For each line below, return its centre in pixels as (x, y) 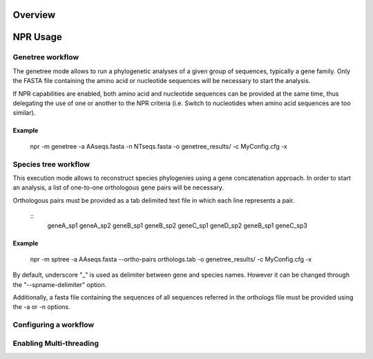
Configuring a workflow (54, 325)
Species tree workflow (51, 164)
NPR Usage (37, 37)
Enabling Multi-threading (56, 343)
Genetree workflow (46, 57)
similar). (24, 113)
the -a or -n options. (41, 307)
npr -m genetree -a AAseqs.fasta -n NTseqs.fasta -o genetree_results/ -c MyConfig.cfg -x (159, 146)
